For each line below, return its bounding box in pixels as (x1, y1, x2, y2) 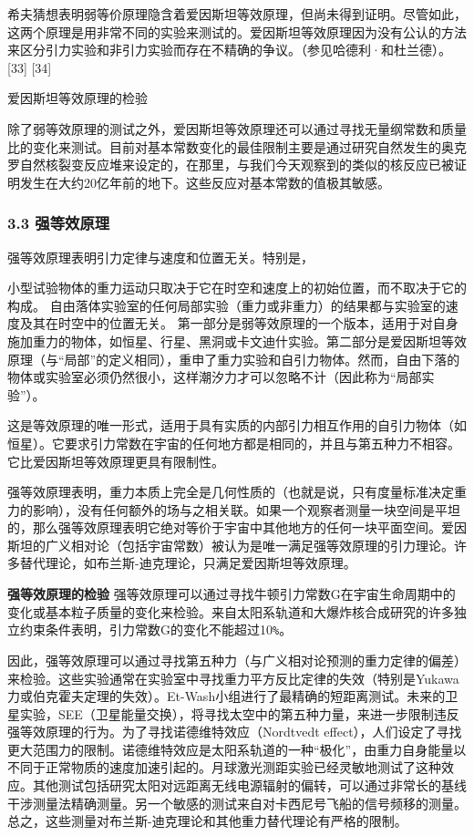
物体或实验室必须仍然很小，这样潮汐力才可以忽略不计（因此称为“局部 (7, 367, 422, 387)
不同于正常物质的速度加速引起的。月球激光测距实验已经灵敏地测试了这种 (7, 758, 441, 777)
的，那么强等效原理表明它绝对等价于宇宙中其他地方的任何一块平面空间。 (7, 518, 441, 537)
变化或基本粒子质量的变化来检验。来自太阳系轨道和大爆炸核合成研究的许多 (7, 602, 454, 621)
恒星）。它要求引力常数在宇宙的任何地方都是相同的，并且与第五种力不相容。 (7, 433, 460, 452)
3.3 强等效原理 (7, 212, 110, 234)
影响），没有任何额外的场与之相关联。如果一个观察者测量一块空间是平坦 (32, 500, 460, 519)
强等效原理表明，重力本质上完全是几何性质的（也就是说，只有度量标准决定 (7, 482, 454, 501)
